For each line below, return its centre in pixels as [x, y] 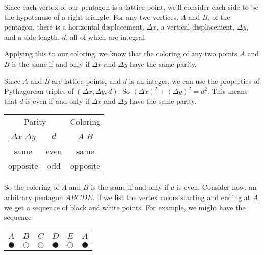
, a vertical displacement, [196, 27]
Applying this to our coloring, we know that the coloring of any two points [121, 54]
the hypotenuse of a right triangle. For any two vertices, [91, 17]
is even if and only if [58, 101]
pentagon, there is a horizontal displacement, [74, 27]
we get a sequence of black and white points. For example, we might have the [125, 207]
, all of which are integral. [106, 36]
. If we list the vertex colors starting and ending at [171, 197]
